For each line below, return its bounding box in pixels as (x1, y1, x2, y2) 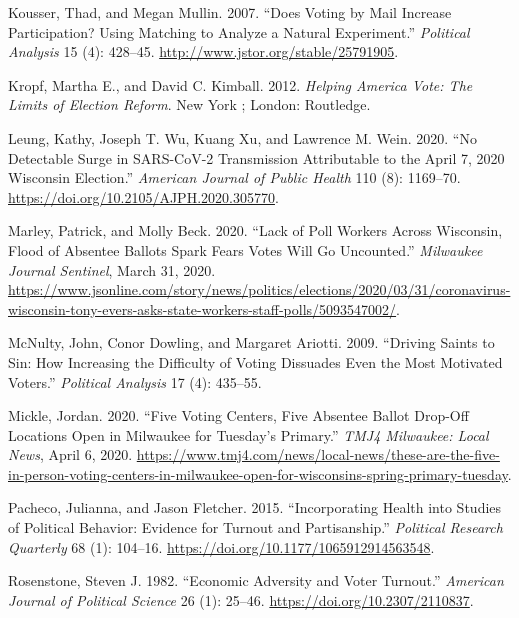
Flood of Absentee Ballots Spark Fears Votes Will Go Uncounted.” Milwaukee (8, 239, 483, 260)
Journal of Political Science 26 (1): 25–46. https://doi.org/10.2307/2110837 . (8, 589, 474, 610)
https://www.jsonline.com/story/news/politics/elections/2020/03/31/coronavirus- (8, 279, 511, 300)
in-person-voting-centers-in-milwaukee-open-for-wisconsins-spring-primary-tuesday (8, 463, 508, 484)
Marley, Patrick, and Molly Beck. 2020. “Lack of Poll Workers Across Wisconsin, (8, 220, 503, 241)
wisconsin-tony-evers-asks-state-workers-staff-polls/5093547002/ (8, 298, 397, 319)
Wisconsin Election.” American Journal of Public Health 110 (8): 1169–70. (8, 167, 461, 188)
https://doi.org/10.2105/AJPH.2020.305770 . (8, 186, 279, 207)
